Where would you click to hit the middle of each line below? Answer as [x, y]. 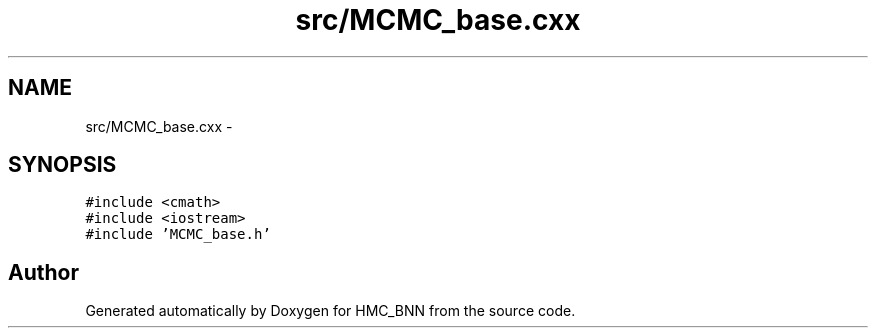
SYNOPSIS [62, 165]
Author [43, 272]
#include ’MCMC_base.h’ [178, 234]
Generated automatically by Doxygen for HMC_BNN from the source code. [330, 311]
